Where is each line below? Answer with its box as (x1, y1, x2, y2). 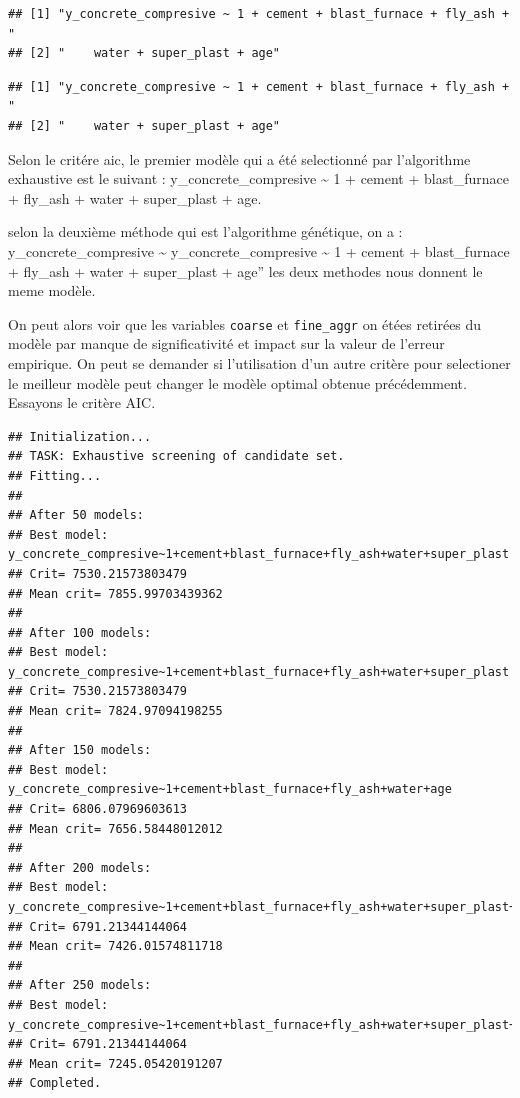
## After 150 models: (8, 743, 152, 758)
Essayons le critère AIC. (8, 392, 156, 413)
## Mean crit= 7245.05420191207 (8, 1056, 223, 1071)
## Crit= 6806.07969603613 (8, 802, 187, 817)
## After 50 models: (8, 508, 145, 523)
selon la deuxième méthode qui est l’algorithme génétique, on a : (8, 221, 403, 242)
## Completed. (8, 1076, 102, 1091)
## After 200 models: (8, 860, 152, 875)
